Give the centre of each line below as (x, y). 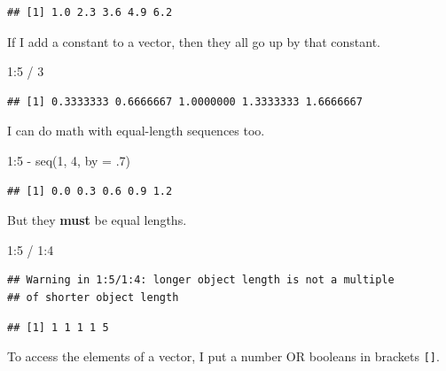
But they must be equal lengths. (97, 220)
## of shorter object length (93, 297)
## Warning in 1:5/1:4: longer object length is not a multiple (201, 280)
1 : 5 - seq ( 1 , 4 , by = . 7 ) (69, 160)
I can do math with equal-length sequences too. (136, 131)
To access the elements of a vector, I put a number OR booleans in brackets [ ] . (223, 356)
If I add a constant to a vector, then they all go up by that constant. (194, 41)
